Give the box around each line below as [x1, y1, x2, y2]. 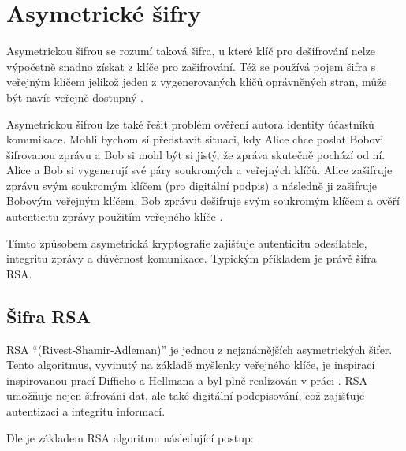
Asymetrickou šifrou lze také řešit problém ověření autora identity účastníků [6, 115, 374, 132]
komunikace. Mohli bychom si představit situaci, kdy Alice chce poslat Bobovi [6, 131, 384, 147]
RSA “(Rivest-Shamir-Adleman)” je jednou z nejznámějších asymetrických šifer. [6, 341, 393, 357]
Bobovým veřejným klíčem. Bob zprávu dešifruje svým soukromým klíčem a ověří [6, 192, 400, 209]
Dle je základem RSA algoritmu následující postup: [6, 429, 254, 445]
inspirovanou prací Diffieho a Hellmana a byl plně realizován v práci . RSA [6, 371, 367, 388]
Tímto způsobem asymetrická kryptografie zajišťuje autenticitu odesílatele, [6, 234, 367, 251]
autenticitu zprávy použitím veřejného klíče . [6, 208, 223, 225]
